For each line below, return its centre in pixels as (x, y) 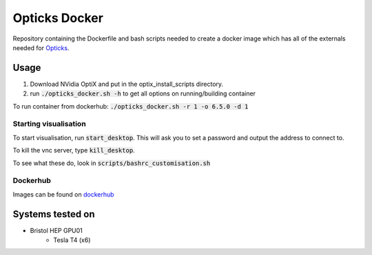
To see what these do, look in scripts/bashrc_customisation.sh (112, 163)
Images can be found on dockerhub (63, 194)
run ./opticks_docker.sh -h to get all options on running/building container (143, 93)
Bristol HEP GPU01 (56, 230)
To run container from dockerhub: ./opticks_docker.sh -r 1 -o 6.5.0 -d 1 (131, 106)
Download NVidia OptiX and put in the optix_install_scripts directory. (127, 84)
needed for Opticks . (41, 47)
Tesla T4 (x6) (72, 240)
